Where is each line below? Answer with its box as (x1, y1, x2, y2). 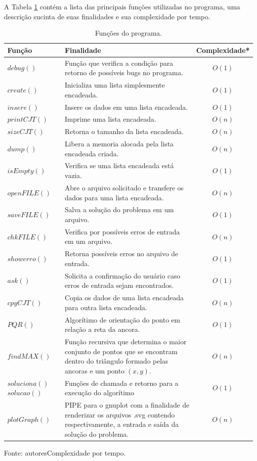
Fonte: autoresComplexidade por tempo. (4, 447, 126, 458)
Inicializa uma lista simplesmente (65, 80, 165, 90)
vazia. (65, 170, 82, 181)
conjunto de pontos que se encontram (65, 346, 178, 356)
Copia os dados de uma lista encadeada (65, 292, 184, 303)
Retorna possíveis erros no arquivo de (65, 248, 178, 259)
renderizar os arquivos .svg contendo (65, 409, 175, 419)
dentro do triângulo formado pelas (65, 356, 169, 366)
